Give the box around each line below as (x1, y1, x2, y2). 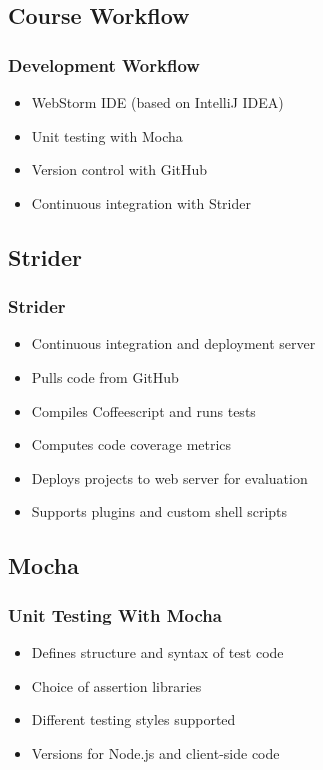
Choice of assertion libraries (31, 675, 202, 696)
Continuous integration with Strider (31, 192, 251, 213)
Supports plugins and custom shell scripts (31, 501, 288, 522)
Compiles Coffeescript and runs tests (31, 400, 256, 421)
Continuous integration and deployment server (31, 333, 316, 354)
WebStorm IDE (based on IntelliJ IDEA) (31, 92, 284, 112)
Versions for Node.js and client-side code (31, 742, 280, 763)
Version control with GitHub (31, 159, 208, 180)
